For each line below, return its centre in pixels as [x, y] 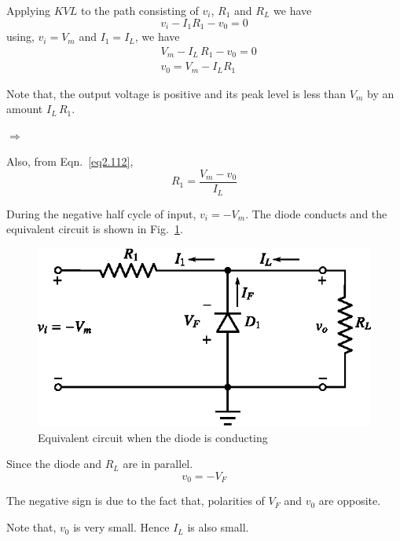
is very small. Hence [121, 527]
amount [25, 109]
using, [20, 37]
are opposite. [350, 501]
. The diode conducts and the [316, 213]
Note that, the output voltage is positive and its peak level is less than [176, 93]
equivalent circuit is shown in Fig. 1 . [95, 229]
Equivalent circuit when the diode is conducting [153, 437]
